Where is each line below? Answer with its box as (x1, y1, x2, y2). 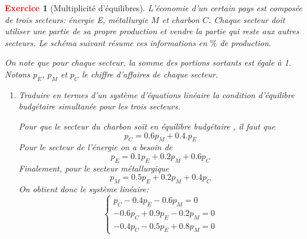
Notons (5, 67, 30, 80)
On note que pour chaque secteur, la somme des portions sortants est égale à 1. (5, 56, 292, 69)
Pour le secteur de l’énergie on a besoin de (18, 141, 172, 153)
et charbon (162, 13, 200, 25)
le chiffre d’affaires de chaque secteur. (81, 67, 218, 80)
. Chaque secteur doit (208, 13, 285, 25)
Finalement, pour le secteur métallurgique (18, 162, 169, 174)
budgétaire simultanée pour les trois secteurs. (18, 100, 181, 112)
